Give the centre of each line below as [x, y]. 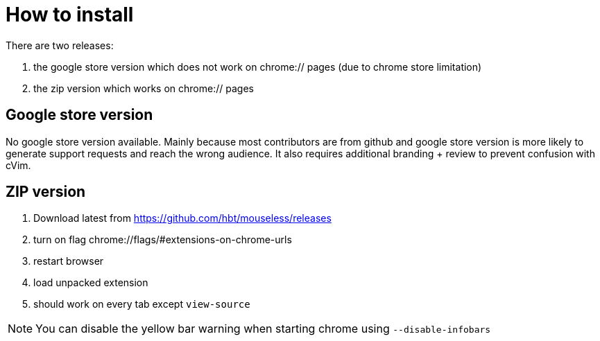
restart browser [69, 261]
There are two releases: [60, 45]
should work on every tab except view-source [142, 304]
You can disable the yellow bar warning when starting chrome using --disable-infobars [263, 329]
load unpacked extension [91, 283]
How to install [70, 15]
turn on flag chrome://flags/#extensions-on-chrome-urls [163, 240]
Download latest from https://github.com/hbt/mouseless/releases [182, 218]
